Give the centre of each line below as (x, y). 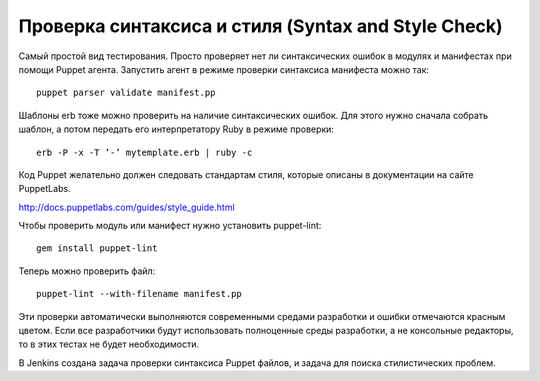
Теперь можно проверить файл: (87, 271)
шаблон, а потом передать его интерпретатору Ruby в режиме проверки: (176, 129)
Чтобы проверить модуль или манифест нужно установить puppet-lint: (170, 226)
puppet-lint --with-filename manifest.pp (139, 294)
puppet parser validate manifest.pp (126, 93)
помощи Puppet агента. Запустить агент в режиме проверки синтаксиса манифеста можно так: (224, 69)
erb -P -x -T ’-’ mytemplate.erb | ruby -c (144, 152)
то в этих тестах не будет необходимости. (109, 344)
